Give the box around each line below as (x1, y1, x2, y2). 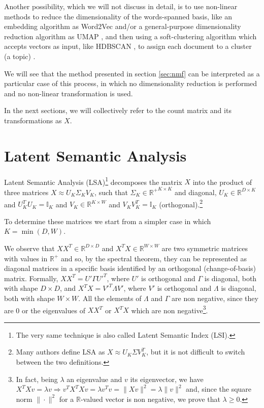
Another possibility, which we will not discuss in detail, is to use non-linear (4, 1, 238, 11)
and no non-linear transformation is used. (4, 88, 133, 98)
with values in (4, 253, 48, 263)
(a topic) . (4, 50, 36, 61)
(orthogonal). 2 (159, 197, 203, 209)
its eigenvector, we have (130, 373, 204, 384)
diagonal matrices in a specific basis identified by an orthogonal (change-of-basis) (4, 263, 256, 274)
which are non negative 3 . (131, 303, 208, 315)
